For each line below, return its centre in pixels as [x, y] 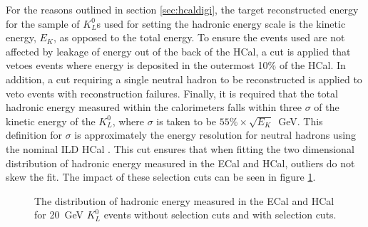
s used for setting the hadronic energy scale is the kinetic [221, 23]
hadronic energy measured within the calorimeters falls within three [154, 107]
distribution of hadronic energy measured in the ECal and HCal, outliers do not [180, 163]
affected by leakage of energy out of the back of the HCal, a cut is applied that [178, 51]
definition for [34, 135]
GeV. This [301, 121]
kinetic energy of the [51, 121]
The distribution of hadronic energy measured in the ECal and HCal [184, 200]
